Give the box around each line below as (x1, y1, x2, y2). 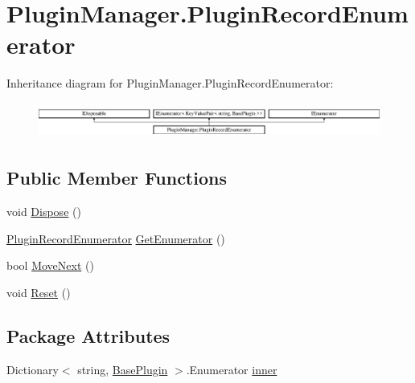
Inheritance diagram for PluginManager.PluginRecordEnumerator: (6, 75, 334, 92)
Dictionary (6, 361, 59, 377)
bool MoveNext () (6, 257, 94, 274)
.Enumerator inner (186, 361, 277, 377)
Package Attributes (6, 323, 171, 348)
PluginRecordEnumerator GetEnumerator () (6, 230, 225, 247)
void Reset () (6, 283, 71, 300)
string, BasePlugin (77, 361, 168, 377)
